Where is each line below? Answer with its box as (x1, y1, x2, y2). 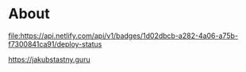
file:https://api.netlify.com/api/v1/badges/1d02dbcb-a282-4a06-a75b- (8, 31, 238, 40)
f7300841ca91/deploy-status (8, 39, 102, 48)
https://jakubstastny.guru (8, 55, 90, 64)
